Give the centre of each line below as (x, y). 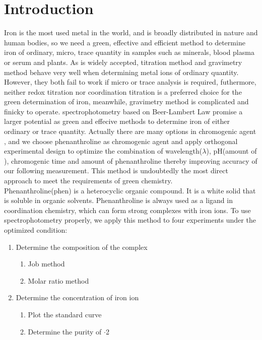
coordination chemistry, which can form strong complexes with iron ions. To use (127, 210)
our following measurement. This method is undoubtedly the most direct (116, 171)
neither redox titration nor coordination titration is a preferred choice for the (123, 91)
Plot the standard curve (65, 314)
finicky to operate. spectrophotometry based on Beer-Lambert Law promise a (123, 111)
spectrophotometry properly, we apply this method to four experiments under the (130, 220)
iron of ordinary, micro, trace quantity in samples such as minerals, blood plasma (129, 52)
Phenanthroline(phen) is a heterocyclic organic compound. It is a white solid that (130, 190)
